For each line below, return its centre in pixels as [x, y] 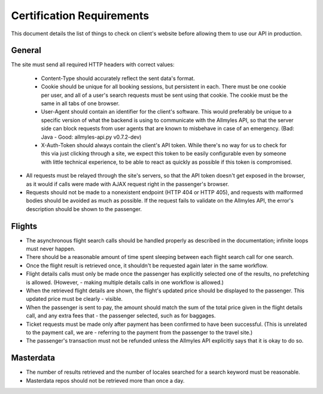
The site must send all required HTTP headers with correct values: [93, 65]
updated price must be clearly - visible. [74, 299]
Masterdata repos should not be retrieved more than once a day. [105, 380]
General [26, 51]
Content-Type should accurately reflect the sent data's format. [118, 78]
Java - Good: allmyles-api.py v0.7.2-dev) [91, 137]
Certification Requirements [80, 16]
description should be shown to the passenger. [84, 209]
